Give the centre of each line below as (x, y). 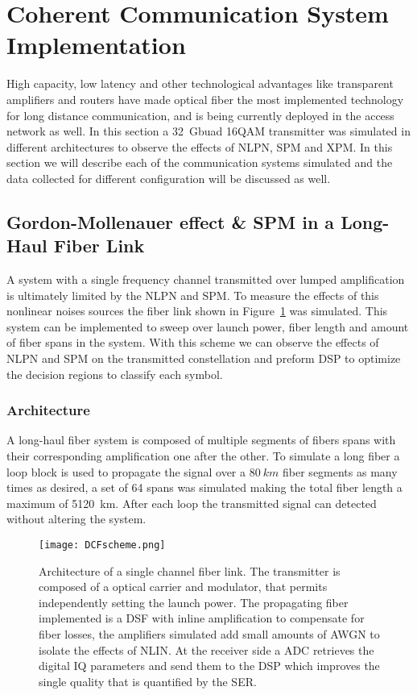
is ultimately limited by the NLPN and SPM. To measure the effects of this (193, 295)
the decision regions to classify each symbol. (115, 374)
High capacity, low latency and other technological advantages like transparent (200, 83)
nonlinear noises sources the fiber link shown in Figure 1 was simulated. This (197, 311)
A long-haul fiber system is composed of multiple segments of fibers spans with (201, 440)
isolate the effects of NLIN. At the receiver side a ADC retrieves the (206, 649)
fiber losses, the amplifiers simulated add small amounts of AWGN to (209, 634)
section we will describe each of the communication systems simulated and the (200, 162)
